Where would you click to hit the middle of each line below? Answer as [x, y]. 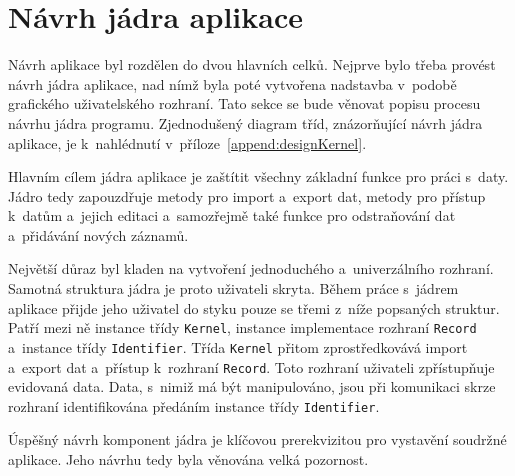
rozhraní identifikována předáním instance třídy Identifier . [194, 405]
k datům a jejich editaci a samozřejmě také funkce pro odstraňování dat [232, 215]
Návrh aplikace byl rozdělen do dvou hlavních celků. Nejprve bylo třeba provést [252, 64]
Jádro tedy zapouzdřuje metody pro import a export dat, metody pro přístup [247, 195]
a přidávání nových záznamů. [98, 234]
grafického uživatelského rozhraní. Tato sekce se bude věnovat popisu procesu [244, 103]
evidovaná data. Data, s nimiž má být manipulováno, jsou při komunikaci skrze [252, 386]
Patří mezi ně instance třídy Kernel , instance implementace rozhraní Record [242, 327]
